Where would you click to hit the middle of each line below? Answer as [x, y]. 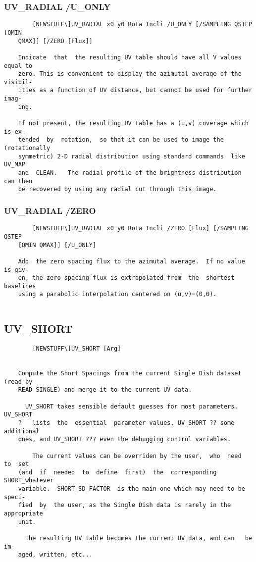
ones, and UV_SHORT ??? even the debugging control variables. [125, 439]
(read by [18, 382]
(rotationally [27, 148]
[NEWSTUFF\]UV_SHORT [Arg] [77, 348]
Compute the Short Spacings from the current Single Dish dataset [130, 373]
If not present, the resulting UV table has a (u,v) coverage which [133, 124]
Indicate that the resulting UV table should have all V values [130, 57]
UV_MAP [15, 165]
